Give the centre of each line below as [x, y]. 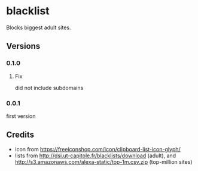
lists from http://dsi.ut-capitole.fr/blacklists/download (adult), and [95, 156]
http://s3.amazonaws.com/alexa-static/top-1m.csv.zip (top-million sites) [103, 161]
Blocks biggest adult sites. [39, 27]
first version [21, 116]
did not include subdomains [49, 88]
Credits [20, 135]
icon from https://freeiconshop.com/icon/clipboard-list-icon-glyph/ [98, 149]
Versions [23, 46]
